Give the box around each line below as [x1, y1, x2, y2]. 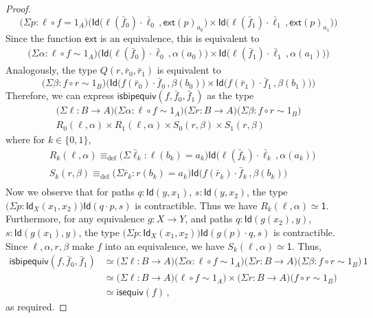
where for [5, 132, 45, 147]
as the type [207, 88, 254, 103]
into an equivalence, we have [104, 238, 225, 253]
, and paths [185, 211, 233, 226]
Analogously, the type [5, 63, 98, 77]
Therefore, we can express [5, 88, 114, 103]
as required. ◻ [5, 299, 67, 314]
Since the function [5, 30, 82, 45]
